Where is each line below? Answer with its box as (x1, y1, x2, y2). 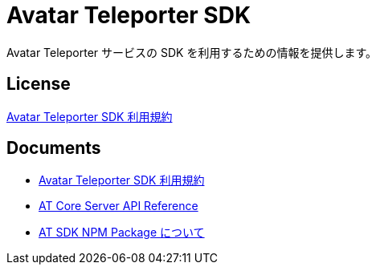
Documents (6, 138, 101, 159)
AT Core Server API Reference (39, 199, 198, 213)
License (6, 74, 71, 95)
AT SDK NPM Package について (39, 225, 205, 240)
